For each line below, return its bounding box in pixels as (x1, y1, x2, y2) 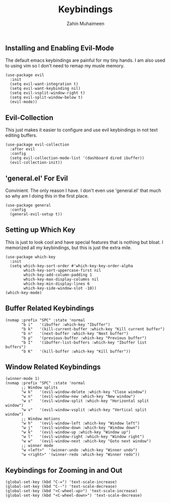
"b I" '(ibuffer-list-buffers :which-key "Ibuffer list (21, 340, 147, 345)
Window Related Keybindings (5, 363, 101, 371)
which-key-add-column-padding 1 (23, 272, 93, 277)
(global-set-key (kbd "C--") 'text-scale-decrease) (5, 484, 117, 489)
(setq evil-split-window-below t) (10, 95, 83, 100)
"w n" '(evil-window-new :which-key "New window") (21, 394, 136, 399)
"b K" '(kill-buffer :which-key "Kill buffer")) (21, 349, 131, 354)
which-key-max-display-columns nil (23, 277, 99, 282)
